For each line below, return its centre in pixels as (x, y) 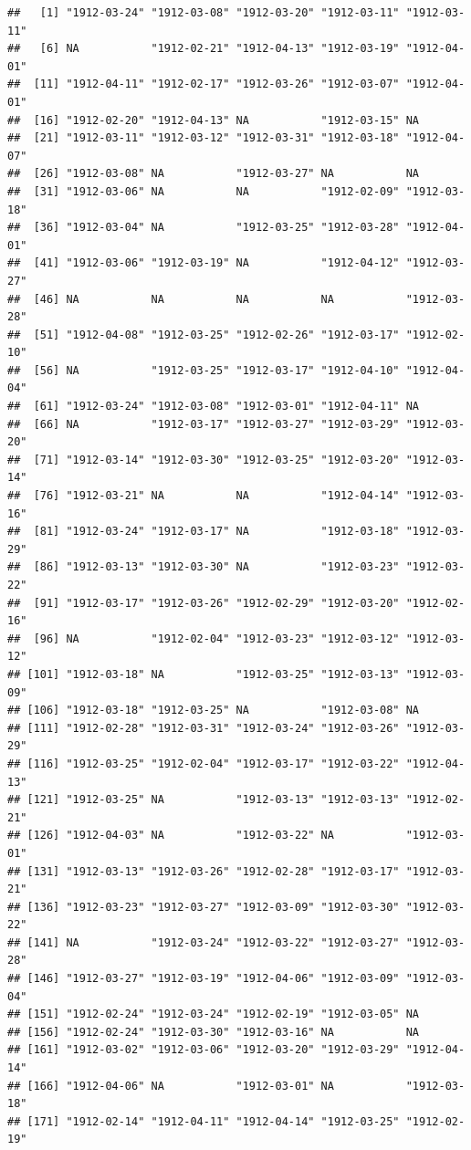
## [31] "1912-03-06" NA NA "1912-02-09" (204, 191)
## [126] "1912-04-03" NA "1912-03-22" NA (171, 836)
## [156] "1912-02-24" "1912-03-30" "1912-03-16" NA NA (214, 1032)
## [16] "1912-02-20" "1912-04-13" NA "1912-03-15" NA (214, 120)
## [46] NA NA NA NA (171, 299)
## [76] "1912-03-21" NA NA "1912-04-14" (204, 496)
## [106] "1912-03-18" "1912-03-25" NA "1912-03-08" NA (214, 711)
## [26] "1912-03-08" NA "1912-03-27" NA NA (214, 174)
